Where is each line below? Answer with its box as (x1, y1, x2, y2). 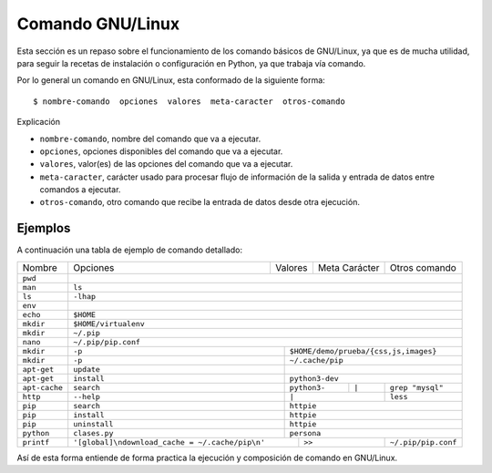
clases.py (73, 428, 114, 437)
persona (289, 428, 322, 437)
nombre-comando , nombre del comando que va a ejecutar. (39, 133, 261, 144)
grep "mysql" (389, 383, 444, 392)
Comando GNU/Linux (16, 14, 180, 34)
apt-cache (22, 383, 64, 392)
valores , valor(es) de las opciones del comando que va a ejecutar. (39, 159, 293, 170)
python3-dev (289, 374, 339, 383)
